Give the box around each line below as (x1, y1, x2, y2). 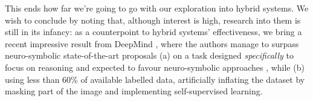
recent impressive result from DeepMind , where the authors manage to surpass (5, 37, 299, 50)
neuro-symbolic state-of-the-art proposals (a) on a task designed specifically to (5, 49, 294, 62)
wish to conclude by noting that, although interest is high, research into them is (5, 13, 301, 26)
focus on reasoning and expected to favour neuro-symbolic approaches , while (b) (5, 60, 305, 73)
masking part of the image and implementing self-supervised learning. (5, 85, 263, 97)
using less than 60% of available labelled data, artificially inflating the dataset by (5, 73, 305, 85)
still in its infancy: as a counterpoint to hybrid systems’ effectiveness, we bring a (5, 25, 302, 38)
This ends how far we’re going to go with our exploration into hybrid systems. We (5, 2, 309, 14)
